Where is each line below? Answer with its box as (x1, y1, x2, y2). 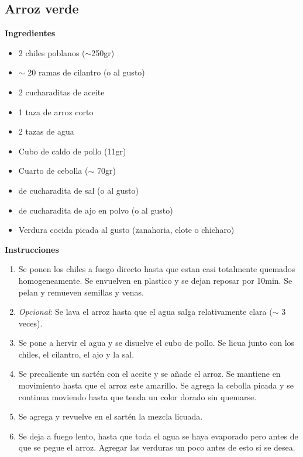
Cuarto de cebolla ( (18, 164, 88, 177)
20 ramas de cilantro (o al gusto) (27, 66, 145, 78)
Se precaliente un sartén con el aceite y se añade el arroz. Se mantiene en (18, 367, 281, 380)
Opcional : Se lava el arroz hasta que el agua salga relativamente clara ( (18, 305, 273, 318)
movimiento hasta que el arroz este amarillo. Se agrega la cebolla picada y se (18, 379, 294, 391)
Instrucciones (5, 243, 59, 255)
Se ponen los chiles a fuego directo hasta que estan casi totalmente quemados (18, 263, 295, 275)
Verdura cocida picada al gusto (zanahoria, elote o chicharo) (18, 224, 235, 236)
